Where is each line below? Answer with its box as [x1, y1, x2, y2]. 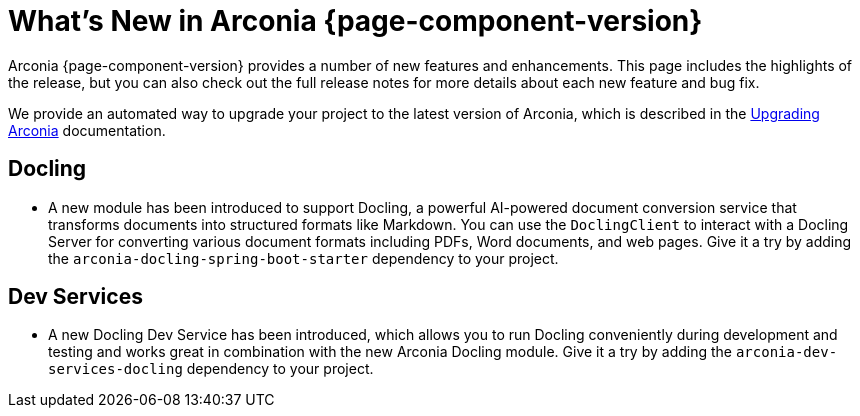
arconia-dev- [735, 344, 838, 361]
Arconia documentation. [8, 121, 166, 139]
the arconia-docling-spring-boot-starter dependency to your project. [48, 249, 559, 267]
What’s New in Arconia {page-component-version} [8, 4, 703, 38]
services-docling [48, 361, 183, 378]
